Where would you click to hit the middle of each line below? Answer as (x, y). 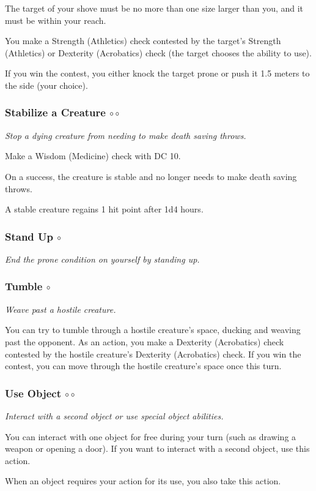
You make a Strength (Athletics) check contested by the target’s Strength (143, 41)
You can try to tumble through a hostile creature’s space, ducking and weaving (153, 330)
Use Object (33, 393)
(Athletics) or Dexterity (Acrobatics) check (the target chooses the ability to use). (158, 52)
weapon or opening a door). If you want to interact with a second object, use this (157, 448)
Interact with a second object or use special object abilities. (114, 415)
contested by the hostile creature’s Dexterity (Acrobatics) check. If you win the (153, 354)
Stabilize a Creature (55, 112)
